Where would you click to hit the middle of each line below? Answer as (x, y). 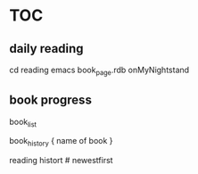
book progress (50, 100)
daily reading (46, 49)
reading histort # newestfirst (61, 161)
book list (23, 123)
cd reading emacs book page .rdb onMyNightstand (99, 70)
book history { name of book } (61, 142)
